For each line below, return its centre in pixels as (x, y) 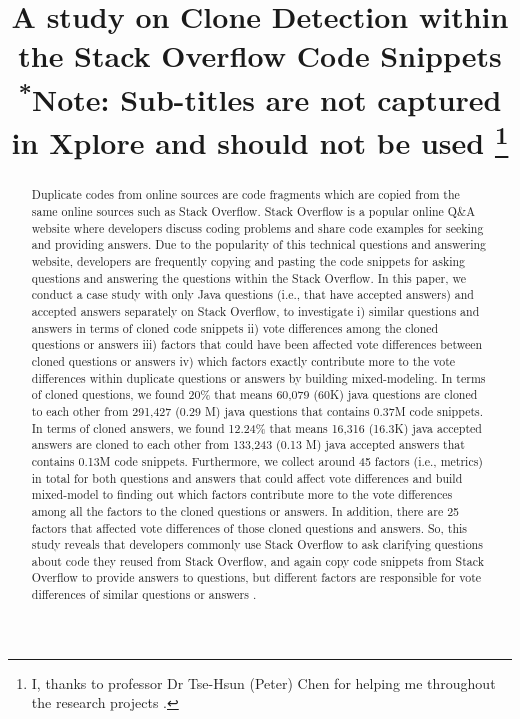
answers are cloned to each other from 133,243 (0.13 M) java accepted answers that (248, 444)
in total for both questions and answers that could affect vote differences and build (247, 477)
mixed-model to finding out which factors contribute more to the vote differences (242, 494)
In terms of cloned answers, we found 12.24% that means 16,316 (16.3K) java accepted (256, 427)
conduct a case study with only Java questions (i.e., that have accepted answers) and (252, 294)
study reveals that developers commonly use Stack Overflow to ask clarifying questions (257, 544)
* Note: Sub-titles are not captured (260, 96)
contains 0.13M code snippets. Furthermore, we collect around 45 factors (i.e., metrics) (257, 460)
